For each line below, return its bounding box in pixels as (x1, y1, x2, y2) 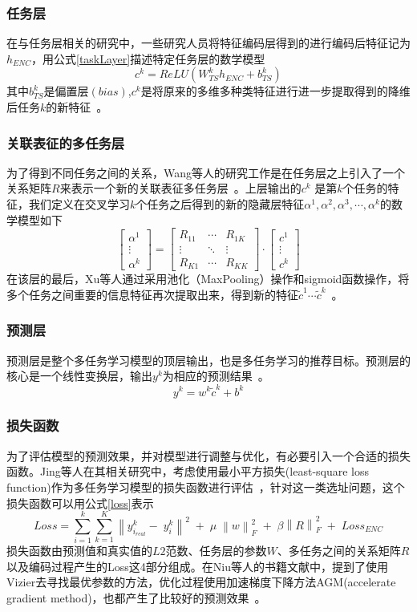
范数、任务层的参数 (165, 542, 267, 559)
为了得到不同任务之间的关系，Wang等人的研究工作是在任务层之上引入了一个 (6, 164, 406, 180)
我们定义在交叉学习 (28, 196, 130, 212)
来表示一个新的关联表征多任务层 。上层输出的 (59, 180, 302, 197)
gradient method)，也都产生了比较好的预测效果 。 (6, 590, 266, 606)
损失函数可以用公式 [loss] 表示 (6, 494, 154, 511)
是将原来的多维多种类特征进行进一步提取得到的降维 (140, 83, 411, 99)
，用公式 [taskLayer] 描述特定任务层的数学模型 (30, 50, 265, 67)
